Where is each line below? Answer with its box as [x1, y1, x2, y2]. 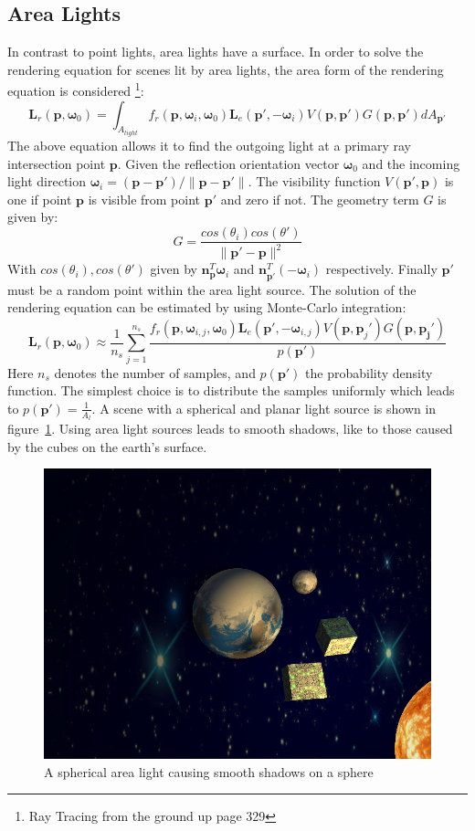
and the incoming [362, 153, 460, 173]
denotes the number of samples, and [54, 363, 256, 382]
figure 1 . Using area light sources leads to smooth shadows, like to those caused [7, 418, 453, 437]
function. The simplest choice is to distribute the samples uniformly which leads [7, 381, 455, 400]
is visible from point [88, 189, 201, 208]
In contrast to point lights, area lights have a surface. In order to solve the [7, 42, 424, 61]
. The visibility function [248, 172, 381, 191]
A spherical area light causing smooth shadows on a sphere [44, 762, 374, 781]
